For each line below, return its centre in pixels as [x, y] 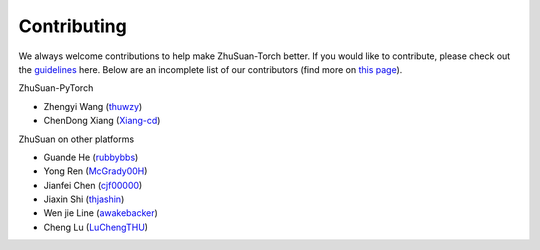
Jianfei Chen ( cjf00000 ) [93, 185]
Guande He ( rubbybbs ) [91, 157]
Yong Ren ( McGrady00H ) [95, 171]
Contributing [72, 26]
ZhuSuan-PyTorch [56, 88]
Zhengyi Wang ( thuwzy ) [93, 106]
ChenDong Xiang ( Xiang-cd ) [102, 121]
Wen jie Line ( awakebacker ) [101, 213]
